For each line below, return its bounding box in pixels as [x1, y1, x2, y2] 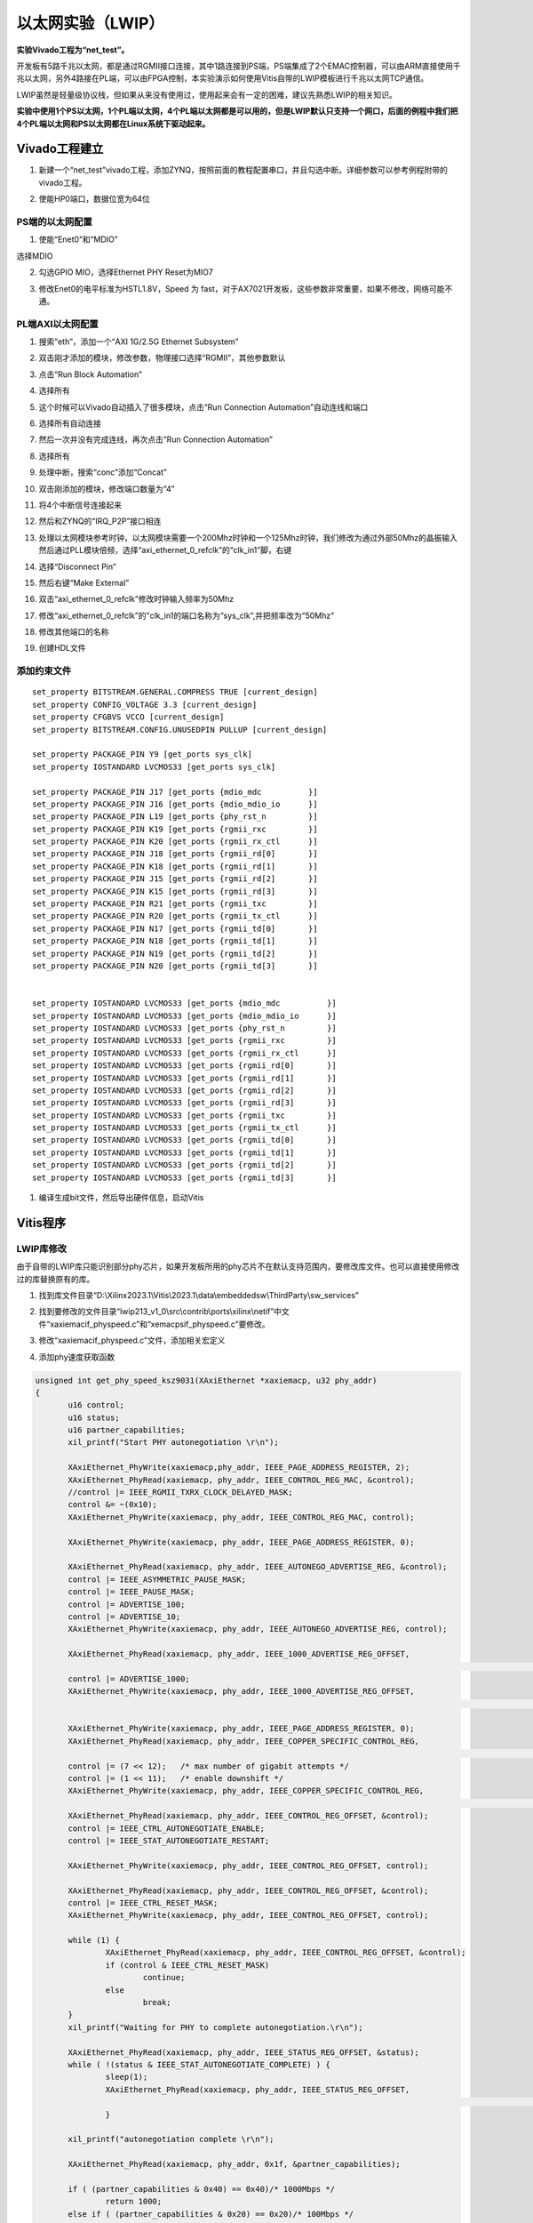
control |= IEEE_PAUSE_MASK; [68, 1587, 195, 1597]
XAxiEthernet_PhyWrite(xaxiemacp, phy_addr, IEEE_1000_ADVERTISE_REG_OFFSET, [68, 1686, 415, 1697]
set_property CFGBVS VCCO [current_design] [32, 712, 225, 722]
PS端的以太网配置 [16, 215, 92, 228]
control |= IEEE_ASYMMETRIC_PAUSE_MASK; [68, 1574, 246, 1585]
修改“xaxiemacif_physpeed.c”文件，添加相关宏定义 [38, 1335, 226, 1346]
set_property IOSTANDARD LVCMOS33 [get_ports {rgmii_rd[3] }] [32, 1098, 337, 1108]
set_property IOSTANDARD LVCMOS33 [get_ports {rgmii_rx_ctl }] [32, 1047, 337, 1058]
